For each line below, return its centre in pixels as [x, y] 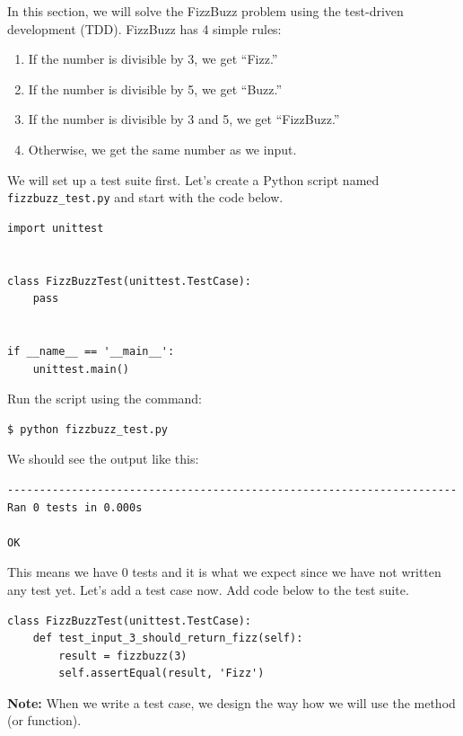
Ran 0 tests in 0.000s [75, 507]
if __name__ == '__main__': [91, 351]
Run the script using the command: [105, 399]
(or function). [44, 720]
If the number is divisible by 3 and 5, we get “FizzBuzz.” [184, 119]
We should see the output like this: [103, 459]
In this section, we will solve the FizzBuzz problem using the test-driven [205, 11]
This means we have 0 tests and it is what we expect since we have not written [224, 572]
